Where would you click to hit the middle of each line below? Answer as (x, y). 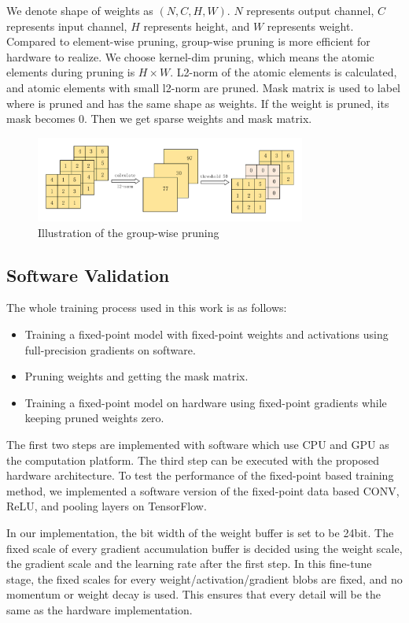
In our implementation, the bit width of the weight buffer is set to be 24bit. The (200, 532)
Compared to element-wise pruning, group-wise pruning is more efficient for (188, 41)
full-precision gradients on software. (110, 349)
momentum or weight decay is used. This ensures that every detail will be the (194, 594)
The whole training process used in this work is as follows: (147, 308)
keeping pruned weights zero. (94, 418)
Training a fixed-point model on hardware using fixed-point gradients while (206, 402)
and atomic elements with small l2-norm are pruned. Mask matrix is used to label (204, 87)
